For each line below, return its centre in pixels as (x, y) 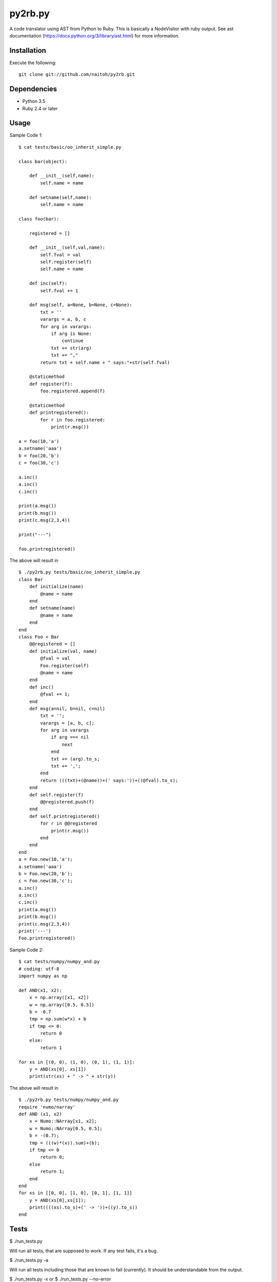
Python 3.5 (34, 101)
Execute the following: (33, 63)
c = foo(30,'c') (39, 463)
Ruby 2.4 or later (40, 108)
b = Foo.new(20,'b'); (46, 874)
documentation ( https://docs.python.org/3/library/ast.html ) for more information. (94, 35)
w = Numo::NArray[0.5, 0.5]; (66, 1128)
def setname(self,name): (60, 197)
